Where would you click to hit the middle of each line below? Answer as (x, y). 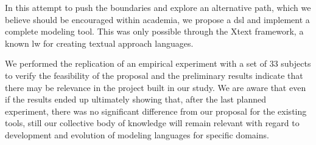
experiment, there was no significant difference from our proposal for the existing (156, 111)
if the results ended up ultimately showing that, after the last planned (135, 99)
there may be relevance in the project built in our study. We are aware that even (156, 87)
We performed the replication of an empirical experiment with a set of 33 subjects (158, 63)
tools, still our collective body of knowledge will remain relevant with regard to (152, 123)
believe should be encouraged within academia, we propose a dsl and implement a (157, 19)
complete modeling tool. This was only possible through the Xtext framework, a (154, 31)
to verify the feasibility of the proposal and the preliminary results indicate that (154, 75)
